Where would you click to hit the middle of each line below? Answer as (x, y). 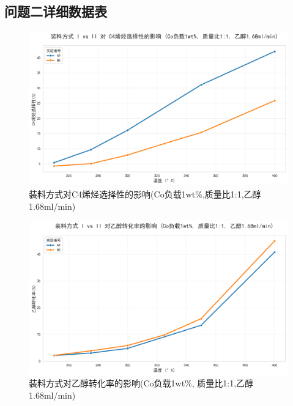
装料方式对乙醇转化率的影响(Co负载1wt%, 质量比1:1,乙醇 (141, 383)
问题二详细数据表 (56, 11)
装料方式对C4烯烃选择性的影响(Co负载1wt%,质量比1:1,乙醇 (145, 194)
